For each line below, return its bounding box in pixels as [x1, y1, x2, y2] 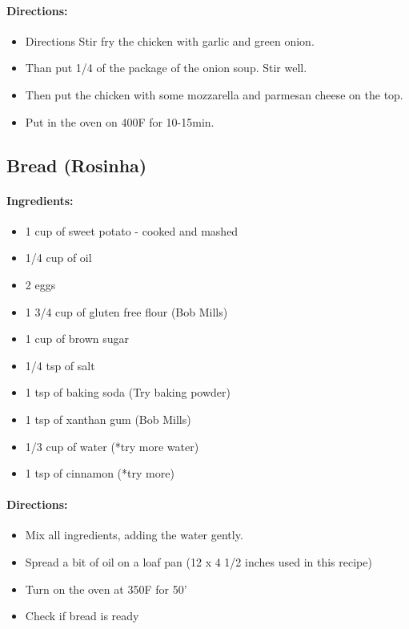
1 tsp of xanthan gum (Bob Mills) [25, 410, 191, 427]
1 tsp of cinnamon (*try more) [25, 465, 174, 482]
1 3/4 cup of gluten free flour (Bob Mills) [25, 303, 228, 320]
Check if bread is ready [25, 607, 139, 624]
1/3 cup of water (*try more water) [25, 437, 199, 454]
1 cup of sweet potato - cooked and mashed [25, 222, 239, 239]
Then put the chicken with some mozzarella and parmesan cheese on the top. [25, 86, 403, 103]
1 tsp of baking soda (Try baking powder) [25, 384, 231, 401]
